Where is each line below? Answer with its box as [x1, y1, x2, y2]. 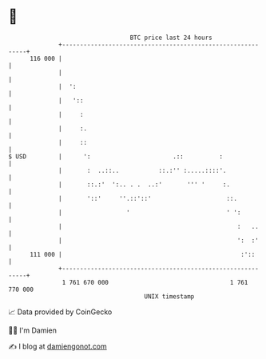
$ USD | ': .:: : [8, 152, 224, 161]
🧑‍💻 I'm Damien [8, 325, 58, 335]
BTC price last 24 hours [129, 34, 213, 42]
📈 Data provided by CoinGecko [8, 307, 113, 317]
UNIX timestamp [144, 292, 195, 301]
